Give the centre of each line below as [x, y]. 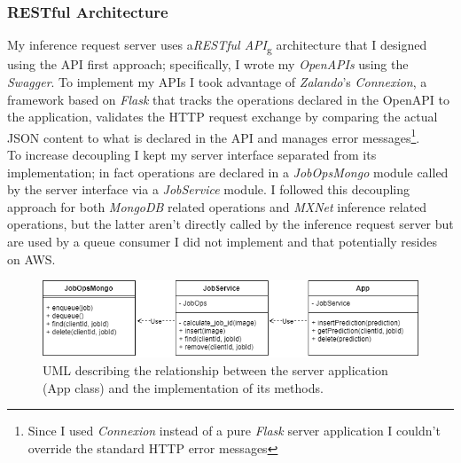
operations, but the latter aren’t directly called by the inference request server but [230, 224]
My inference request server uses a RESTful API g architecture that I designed [217, 46]
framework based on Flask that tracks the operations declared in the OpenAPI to [228, 99]
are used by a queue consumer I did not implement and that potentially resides [222, 241]
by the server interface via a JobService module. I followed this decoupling [209, 189]
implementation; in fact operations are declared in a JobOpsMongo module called [228, 172]
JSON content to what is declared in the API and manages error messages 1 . [214, 136]
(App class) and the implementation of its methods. [183, 387]
